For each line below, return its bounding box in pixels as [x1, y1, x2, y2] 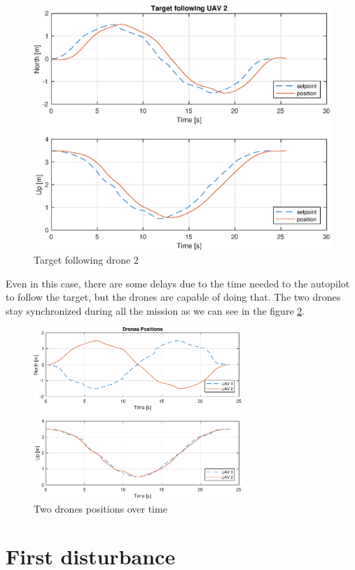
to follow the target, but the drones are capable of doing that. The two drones [6, 290, 341, 304]
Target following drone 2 [34, 252, 139, 267]
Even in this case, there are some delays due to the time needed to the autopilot [6, 276, 350, 290]
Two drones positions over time [34, 501, 167, 515]
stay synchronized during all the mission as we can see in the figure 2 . [6, 303, 305, 318]
